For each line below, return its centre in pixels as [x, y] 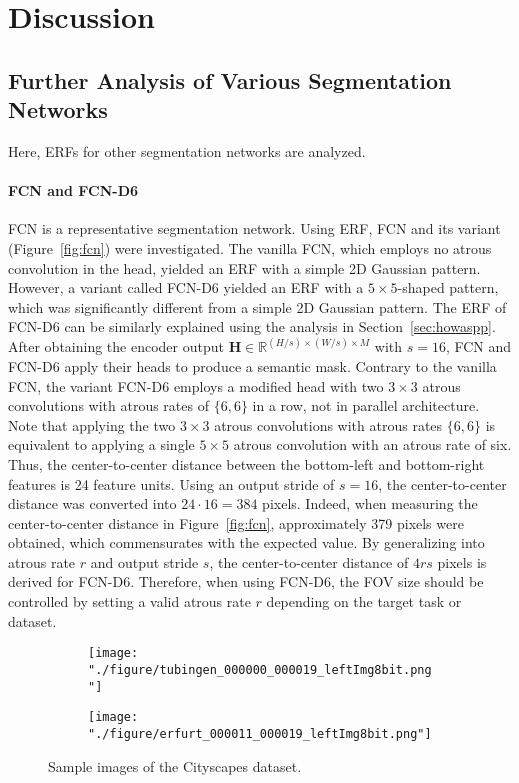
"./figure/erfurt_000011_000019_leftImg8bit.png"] [260, 733]
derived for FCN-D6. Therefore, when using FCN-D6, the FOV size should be [246, 581]
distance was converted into [92, 503]
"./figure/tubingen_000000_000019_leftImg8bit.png [260, 669]
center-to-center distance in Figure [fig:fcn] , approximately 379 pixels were [236, 522]
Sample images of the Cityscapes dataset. [175, 765]
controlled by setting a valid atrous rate [129, 601]
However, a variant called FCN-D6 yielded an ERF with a [186, 287]
